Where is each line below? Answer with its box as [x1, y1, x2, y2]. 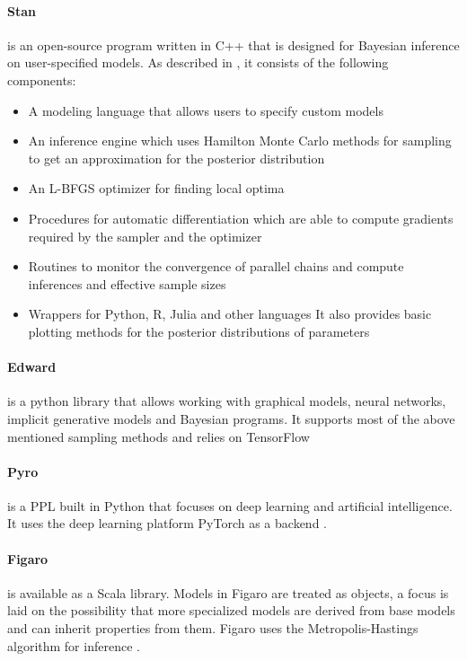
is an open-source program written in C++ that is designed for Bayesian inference [7, 35, 460, 54]
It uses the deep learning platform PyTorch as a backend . [7, 514, 327, 533]
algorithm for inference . [7, 636, 140, 655]
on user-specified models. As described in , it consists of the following [7, 53, 389, 72]
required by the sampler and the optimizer [28, 226, 262, 245]
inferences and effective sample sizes [28, 274, 226, 293]
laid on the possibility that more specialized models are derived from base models [7, 601, 455, 620]
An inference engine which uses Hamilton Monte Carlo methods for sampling [28, 131, 452, 150]
